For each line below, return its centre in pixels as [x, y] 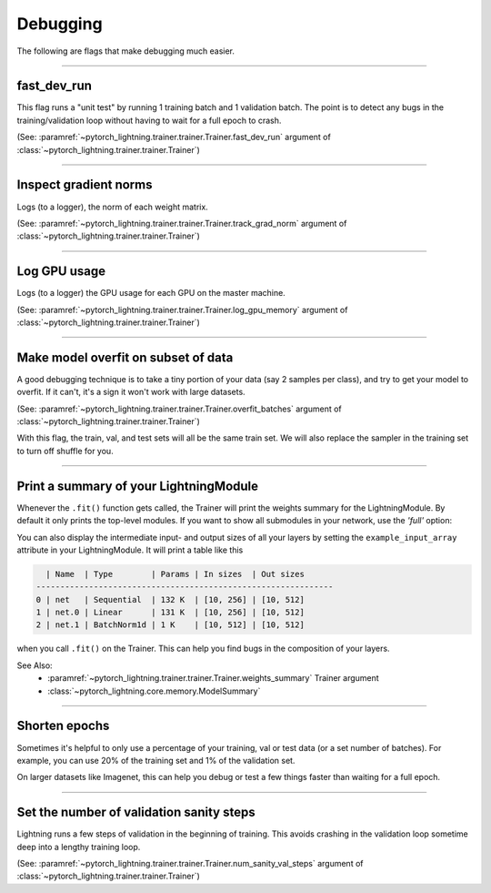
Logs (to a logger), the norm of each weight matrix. [112, 207]
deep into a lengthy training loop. [79, 847]
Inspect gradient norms [85, 185]
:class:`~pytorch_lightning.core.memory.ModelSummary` [154, 691]
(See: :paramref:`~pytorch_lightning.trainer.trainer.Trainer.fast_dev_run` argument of [174, 137]
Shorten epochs [63, 726]
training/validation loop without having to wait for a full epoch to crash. [149, 120]
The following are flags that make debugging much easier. [126, 51]
